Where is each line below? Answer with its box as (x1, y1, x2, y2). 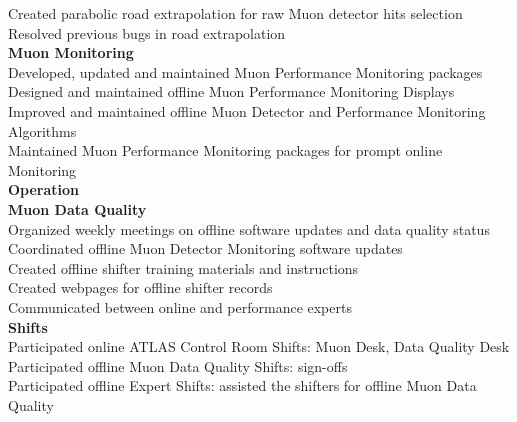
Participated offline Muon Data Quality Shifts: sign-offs (8, 355, 348, 376)
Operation (8, 179, 80, 200)
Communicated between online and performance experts (8, 296, 352, 317)
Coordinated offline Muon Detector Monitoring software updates (8, 238, 403, 259)
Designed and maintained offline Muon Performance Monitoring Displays (8, 81, 455, 102)
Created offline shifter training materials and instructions (8, 257, 359, 278)
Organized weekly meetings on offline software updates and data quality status (8, 218, 490, 239)
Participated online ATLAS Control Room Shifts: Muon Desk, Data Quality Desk (8, 336, 510, 357)
